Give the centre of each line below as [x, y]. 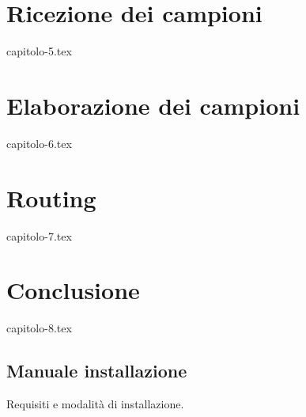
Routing [51, 197]
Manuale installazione [97, 371]
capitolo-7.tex [39, 235]
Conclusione [73, 290]
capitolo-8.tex [39, 328]
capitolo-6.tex [39, 143]
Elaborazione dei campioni [153, 105]
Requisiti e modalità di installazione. [95, 404]
